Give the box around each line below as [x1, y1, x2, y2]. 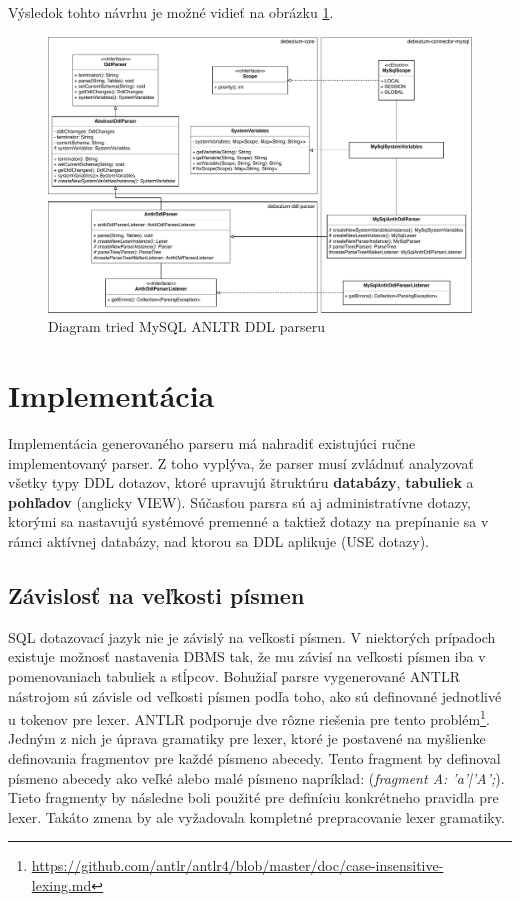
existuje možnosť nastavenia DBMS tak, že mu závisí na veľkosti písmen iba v [8, 646, 486, 667]
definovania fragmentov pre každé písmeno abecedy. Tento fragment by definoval [8, 748, 501, 769]
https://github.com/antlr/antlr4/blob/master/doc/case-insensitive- [31, 855, 444, 876]
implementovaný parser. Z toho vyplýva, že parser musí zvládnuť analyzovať [8, 452, 474, 473]
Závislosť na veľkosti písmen [8, 580, 305, 611]
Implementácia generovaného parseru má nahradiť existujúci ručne [8, 433, 416, 454]
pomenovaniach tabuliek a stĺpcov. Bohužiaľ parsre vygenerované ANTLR [8, 666, 460, 687]
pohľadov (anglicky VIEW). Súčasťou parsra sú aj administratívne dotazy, [8, 491, 472, 512]
